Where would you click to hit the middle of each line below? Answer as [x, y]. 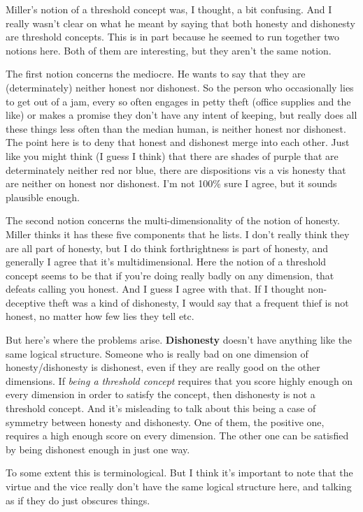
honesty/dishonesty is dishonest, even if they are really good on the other [163, 367]
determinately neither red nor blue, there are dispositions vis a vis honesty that [176, 169]
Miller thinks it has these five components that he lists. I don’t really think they [178, 234]
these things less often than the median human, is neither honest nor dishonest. [176, 128]
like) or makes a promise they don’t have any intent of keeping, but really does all [181, 115]
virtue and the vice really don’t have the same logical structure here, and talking [179, 486]
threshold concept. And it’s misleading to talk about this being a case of [161, 408]
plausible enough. [43, 197]
